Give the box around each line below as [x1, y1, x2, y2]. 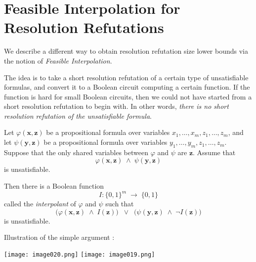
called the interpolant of [4, 198, 76, 209]
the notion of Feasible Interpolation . [4, 55, 112, 65]
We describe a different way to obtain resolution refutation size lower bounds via [4, 46, 249, 56]
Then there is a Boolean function [4, 181, 104, 191]
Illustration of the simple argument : [4, 232, 115, 242]
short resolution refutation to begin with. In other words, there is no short [4, 101, 229, 111]
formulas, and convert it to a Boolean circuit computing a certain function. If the [4, 82, 250, 92]
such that [105, 198, 134, 209]
